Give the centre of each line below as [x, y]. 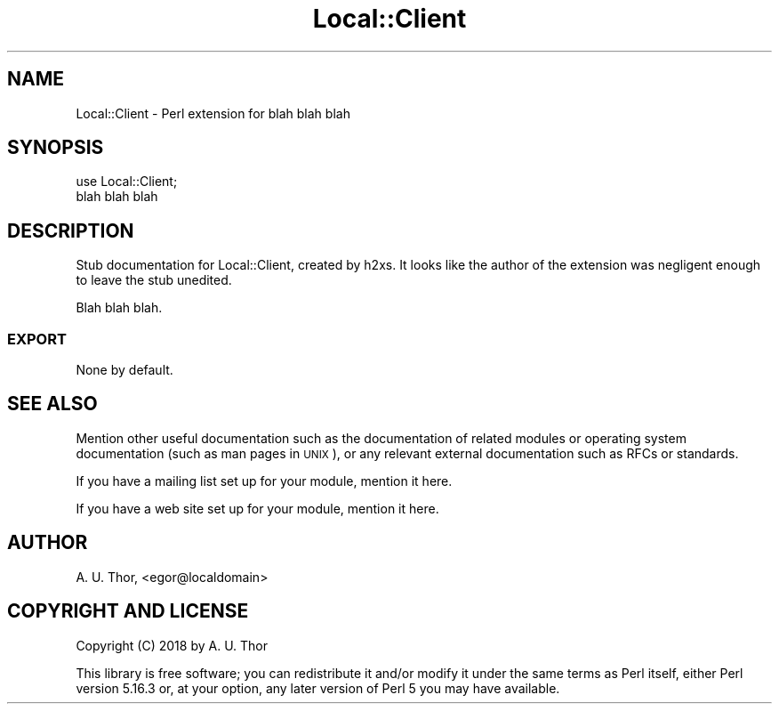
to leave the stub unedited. [154, 280]
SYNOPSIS [56, 148]
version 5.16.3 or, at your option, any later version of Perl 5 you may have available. [318, 688]
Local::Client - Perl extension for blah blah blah [213, 113]
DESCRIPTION [71, 230]
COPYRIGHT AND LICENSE [128, 611]
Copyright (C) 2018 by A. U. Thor [172, 645]
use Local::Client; [127, 182]
